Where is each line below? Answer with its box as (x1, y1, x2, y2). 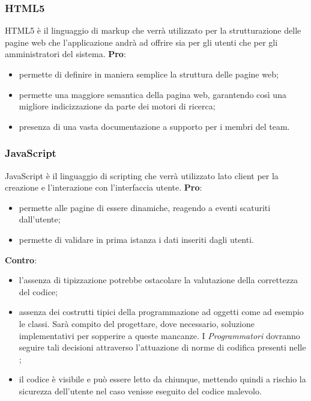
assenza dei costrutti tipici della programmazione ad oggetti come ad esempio (19, 305, 304, 318)
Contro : (5, 253, 37, 266)
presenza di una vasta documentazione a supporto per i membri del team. (19, 120, 290, 132)
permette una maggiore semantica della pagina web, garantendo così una (19, 88, 286, 100)
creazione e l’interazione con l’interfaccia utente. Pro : (5, 181, 202, 194)
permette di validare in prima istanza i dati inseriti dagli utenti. (19, 233, 254, 245)
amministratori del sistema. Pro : (5, 47, 126, 60)
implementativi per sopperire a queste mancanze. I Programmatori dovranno (19, 329, 300, 341)
